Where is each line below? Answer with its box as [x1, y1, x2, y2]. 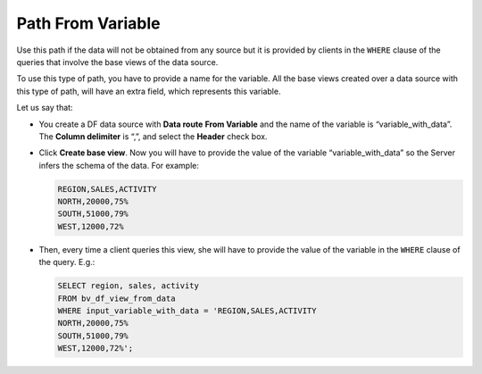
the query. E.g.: [38, 257, 96, 268]
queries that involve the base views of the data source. [16, 56, 219, 67]
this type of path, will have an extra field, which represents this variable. [16, 86, 281, 96]
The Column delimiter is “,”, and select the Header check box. [38, 130, 268, 142]
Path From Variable [16, 13, 161, 33]
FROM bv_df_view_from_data [57, 293, 176, 303]
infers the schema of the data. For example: [38, 160, 200, 170]
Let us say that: [16, 103, 73, 113]
